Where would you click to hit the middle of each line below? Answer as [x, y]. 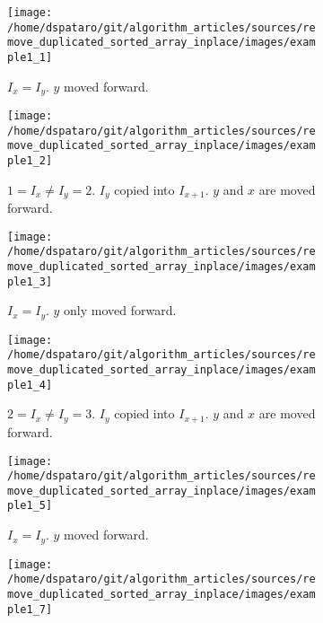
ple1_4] [30, 385]
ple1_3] [30, 281]
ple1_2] [30, 161]
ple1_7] [30, 609]
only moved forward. [120, 310]
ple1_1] [30, 57]
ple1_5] [30, 506]
